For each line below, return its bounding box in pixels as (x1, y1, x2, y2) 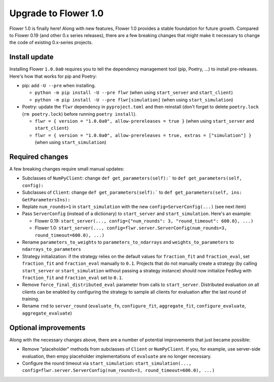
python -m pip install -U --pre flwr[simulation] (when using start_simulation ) (35, 96, 233, 102)
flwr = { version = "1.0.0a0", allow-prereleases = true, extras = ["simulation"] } (35, 132, 252, 138)
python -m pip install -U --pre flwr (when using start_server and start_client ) (35, 89, 233, 96)
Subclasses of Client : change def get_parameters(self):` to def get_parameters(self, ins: (22, 189, 242, 195)
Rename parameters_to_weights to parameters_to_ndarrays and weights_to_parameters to (22, 239, 234, 245)
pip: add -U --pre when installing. (22, 83, 96, 89)
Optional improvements (9, 323, 86, 332)
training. (22, 296, 40, 302)
